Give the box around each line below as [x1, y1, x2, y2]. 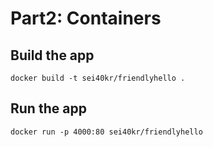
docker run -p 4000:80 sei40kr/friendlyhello [10, 127, 203, 137]
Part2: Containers [10, 7, 162, 30]
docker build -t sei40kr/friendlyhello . [10, 73, 186, 83]
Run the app [10, 100, 87, 117]
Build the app [10, 47, 95, 64]
